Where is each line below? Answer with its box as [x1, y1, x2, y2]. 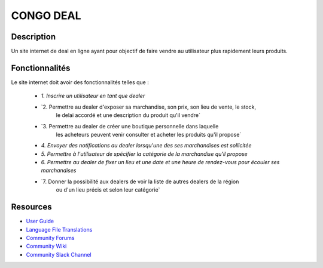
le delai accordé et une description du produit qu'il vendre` [56, 112, 200, 119]
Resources [11, 202, 52, 212]
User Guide [26, 218, 54, 225]
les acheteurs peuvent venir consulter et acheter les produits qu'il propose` [56, 131, 242, 138]
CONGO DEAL [11, 9, 81, 22]
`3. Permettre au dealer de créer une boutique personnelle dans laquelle [41, 122, 219, 130]
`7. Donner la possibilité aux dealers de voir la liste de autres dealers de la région [41, 178, 239, 185]
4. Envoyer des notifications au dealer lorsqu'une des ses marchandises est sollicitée [41, 142, 252, 149]
